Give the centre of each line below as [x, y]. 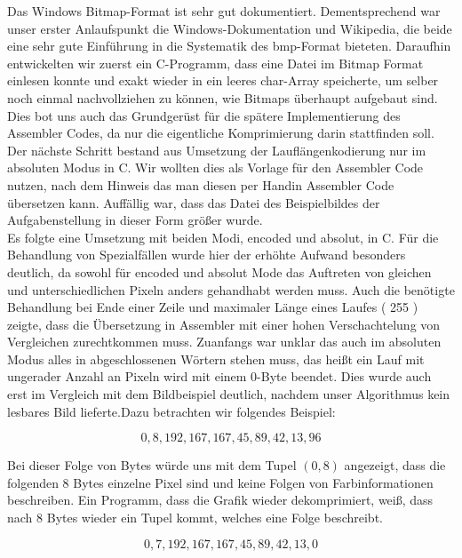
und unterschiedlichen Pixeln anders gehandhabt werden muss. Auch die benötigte [231, 289]
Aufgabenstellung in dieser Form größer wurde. [135, 220]
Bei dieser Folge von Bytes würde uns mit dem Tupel [152, 465]
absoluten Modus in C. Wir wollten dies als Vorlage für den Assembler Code [215, 167]
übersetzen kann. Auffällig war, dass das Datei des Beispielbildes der [194, 202]
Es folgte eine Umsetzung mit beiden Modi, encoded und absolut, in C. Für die [223, 237]
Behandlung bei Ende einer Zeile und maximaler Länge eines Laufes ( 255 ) [213, 307]
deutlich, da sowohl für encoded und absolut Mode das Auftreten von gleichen [219, 271]
